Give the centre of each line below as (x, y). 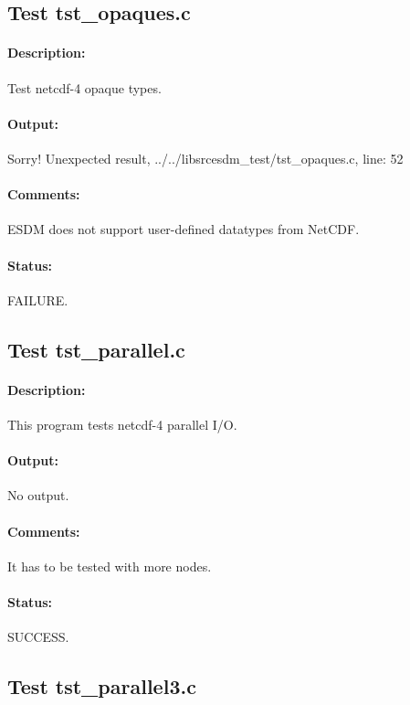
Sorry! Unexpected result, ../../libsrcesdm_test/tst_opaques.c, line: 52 (205, 158)
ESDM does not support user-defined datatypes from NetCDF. (184, 229)
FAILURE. (38, 299)
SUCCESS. (38, 637)
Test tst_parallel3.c (102, 686)
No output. (38, 495)
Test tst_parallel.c (96, 349)
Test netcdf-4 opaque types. (84, 87)
